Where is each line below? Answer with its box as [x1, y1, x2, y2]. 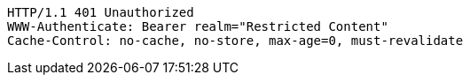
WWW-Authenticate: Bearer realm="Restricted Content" [7, 19, 388, 34]
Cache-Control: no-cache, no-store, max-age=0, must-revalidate [7, 34, 464, 48]
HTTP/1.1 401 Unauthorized [7, 5, 194, 19]
